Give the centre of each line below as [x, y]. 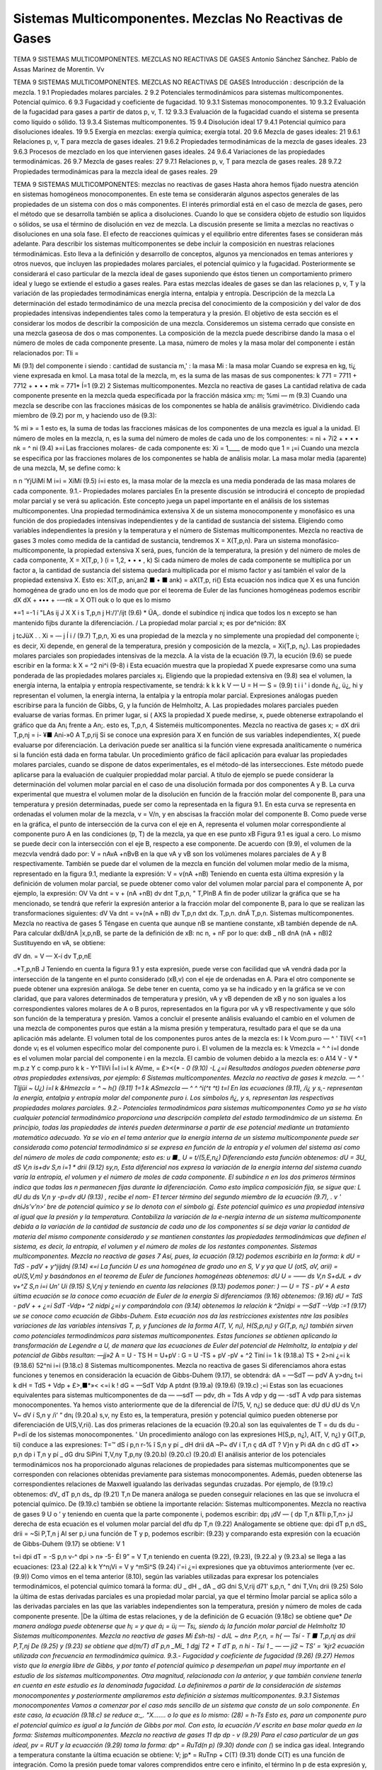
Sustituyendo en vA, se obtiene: [59, 943]
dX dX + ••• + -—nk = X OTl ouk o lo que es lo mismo [92, 600]
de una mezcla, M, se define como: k [67, 468]
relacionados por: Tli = [46, 353]
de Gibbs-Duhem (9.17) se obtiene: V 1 [69, 1543]
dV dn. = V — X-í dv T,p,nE [52, 956]
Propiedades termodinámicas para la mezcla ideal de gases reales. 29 [115, 171]
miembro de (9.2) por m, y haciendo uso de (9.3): [85, 416]
